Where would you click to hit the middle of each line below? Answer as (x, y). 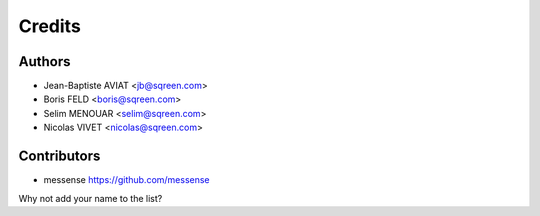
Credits (50, 26)
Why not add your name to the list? (90, 198)
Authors (44, 61)
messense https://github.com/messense (126, 180)
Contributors (59, 156)
